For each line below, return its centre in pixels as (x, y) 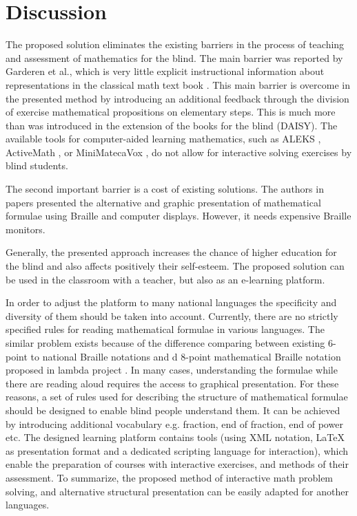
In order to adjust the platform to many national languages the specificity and (171, 302)
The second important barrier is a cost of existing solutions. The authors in (165, 189)
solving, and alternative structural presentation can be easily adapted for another (177, 491)
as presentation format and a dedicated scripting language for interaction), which (177, 450)
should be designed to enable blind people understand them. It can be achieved (173, 410)
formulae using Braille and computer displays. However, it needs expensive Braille (178, 216)
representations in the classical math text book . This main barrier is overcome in (178, 84)
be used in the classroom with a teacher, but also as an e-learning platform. (165, 279)
